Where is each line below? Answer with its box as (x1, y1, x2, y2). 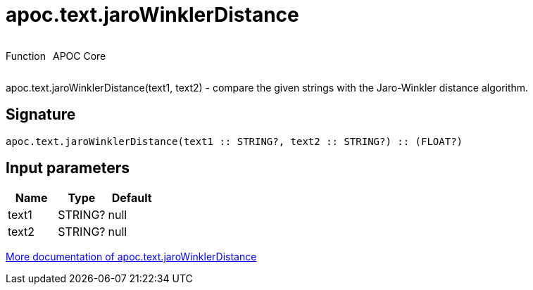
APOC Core (52, 49, 106, 62)
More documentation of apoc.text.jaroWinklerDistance (6, 251, 257, 263)
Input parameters (6, 159, 130, 177)
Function (6, 49, 46, 62)
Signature (6, 106, 76, 124)
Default (111, 191, 152, 206)
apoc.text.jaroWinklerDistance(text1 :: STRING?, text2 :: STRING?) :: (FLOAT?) (6, 135, 463, 147)
